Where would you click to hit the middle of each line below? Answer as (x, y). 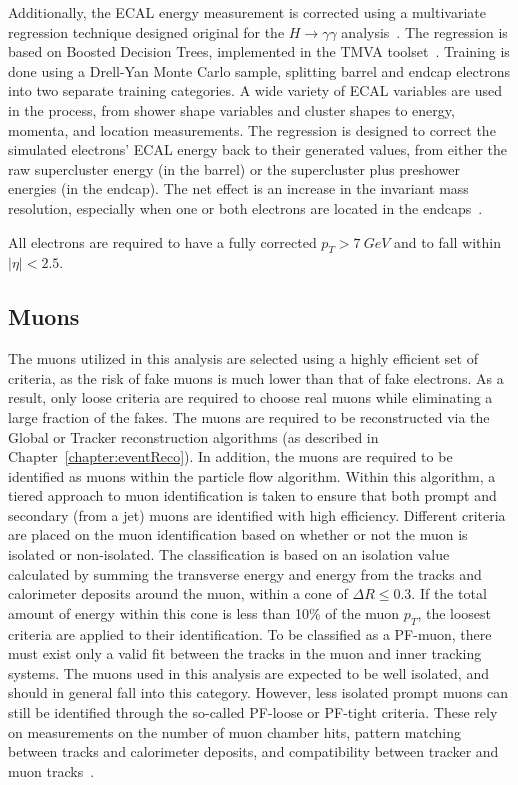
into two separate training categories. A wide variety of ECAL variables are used (255, 90)
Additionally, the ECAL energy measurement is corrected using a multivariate (247, 12)
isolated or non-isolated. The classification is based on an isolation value (229, 554)
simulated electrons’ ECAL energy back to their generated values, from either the (257, 149)
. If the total (449, 593)
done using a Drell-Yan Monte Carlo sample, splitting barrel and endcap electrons (259, 70)
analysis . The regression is (424, 31)
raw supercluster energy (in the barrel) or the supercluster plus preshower (234, 168)
